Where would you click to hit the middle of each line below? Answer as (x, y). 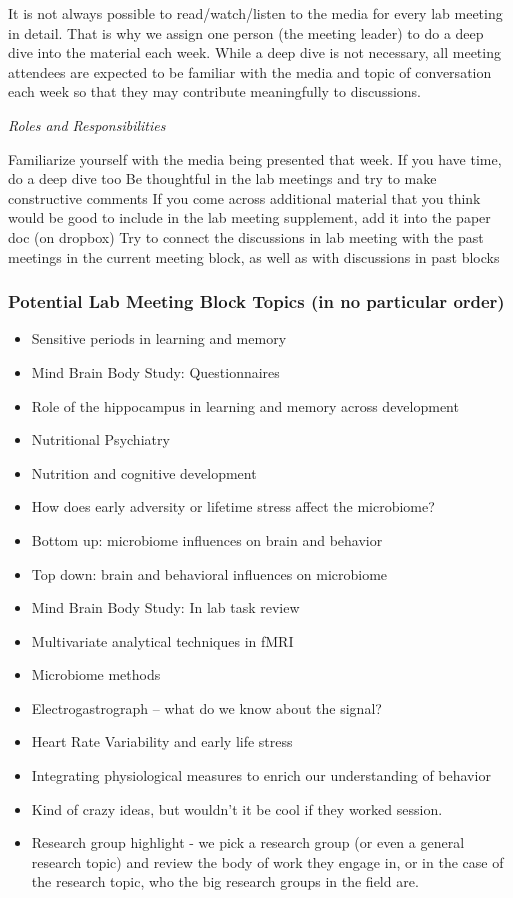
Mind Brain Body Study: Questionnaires (155, 371)
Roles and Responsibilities (87, 124)
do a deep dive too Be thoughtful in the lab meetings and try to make (222, 178)
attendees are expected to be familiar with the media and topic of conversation (250, 71)
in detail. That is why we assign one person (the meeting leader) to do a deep (246, 32)
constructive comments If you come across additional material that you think (244, 197)
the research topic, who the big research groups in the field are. (225, 881)
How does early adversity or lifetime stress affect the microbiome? (233, 506)
